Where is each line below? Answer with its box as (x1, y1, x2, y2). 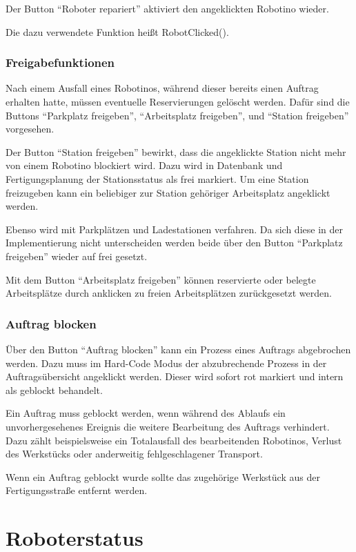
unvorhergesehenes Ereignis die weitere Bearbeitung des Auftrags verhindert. (6, 419, 330, 433)
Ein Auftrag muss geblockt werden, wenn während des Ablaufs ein (6, 406, 286, 420)
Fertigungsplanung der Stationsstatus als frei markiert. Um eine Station (6, 171, 309, 186)
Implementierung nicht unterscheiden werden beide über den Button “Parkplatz (6, 235, 343, 250)
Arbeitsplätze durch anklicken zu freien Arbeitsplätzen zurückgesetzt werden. (6, 286, 332, 300)
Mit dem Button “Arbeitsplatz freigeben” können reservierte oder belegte (6, 272, 316, 286)
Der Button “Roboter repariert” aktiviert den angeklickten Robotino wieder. (6, 1, 329, 15)
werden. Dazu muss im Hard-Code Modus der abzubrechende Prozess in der (6, 355, 327, 370)
